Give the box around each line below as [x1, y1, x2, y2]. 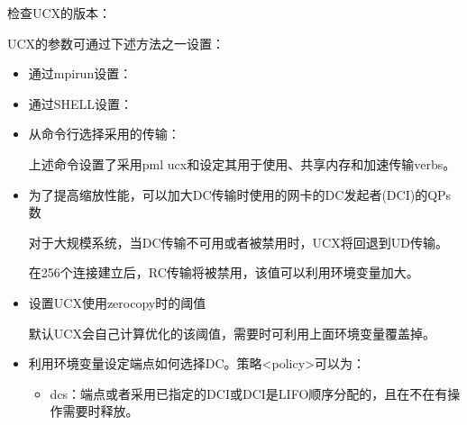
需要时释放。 [62, 402, 139, 420]
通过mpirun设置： [28, 64, 133, 83]
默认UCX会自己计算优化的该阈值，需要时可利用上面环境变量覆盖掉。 [28, 323, 435, 342]
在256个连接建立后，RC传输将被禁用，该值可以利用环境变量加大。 [28, 263, 419, 282]
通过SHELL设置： [28, 94, 133, 113]
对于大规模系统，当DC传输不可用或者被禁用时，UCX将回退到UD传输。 [28, 232, 448, 251]
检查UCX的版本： [7, 4, 112, 22]
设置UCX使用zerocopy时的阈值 [28, 293, 206, 312]
